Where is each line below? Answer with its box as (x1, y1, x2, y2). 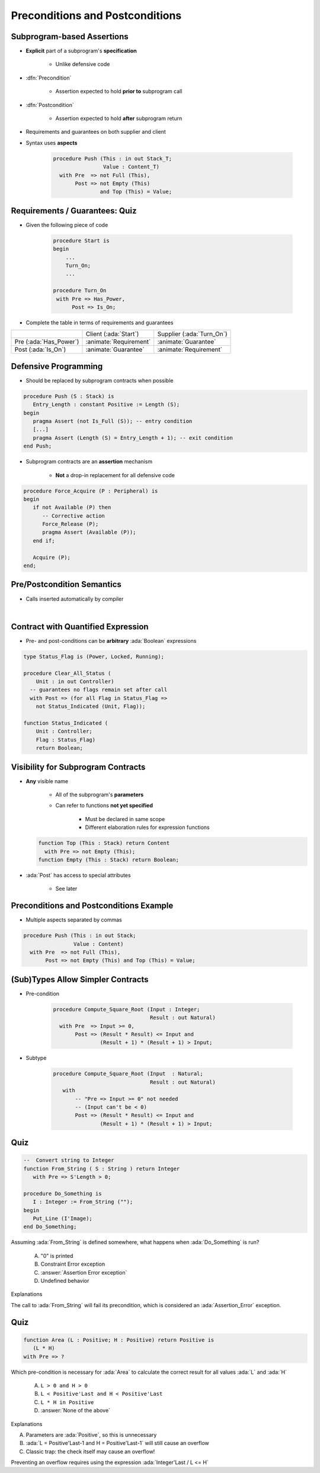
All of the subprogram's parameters (55, 791, 144, 799)
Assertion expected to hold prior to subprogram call (55, 88, 183, 95)
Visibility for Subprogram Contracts (11, 762, 146, 772)
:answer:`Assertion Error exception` (40, 1269, 127, 1276)
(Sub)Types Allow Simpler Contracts (11, 974, 149, 985)
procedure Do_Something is (23, 1190, 102, 1197)
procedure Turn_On (53, 287, 107, 294)
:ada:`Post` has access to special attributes (25, 871, 131, 879)
